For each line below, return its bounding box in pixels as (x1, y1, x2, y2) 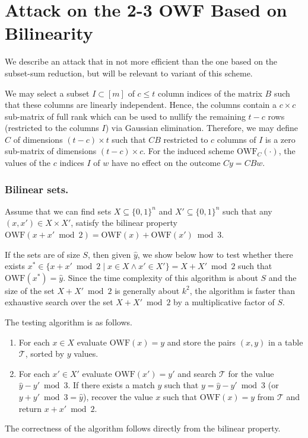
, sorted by (25, 347, 65, 360)
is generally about (115, 284, 180, 296)
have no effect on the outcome (111, 156, 221, 169)
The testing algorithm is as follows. (5, 316, 132, 328)
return (18, 402, 42, 414)
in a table (268, 335, 303, 348)
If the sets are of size (5, 248, 80, 260)
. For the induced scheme (143, 145, 234, 157)
